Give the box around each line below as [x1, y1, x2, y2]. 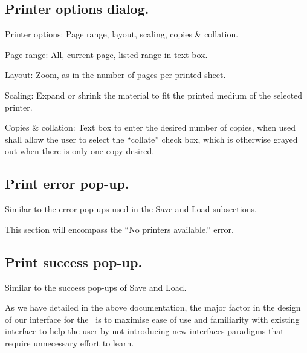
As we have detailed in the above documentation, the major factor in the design [5, 301, 301, 314]
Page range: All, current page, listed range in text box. [5, 48, 208, 60]
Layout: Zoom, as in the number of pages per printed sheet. [5, 68, 226, 81]
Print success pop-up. [5, 252, 143, 271]
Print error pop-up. [5, 174, 129, 193]
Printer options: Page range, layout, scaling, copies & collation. [5, 28, 239, 40]
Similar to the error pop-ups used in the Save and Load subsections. [5, 202, 257, 215]
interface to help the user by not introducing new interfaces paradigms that [5, 325, 284, 337]
